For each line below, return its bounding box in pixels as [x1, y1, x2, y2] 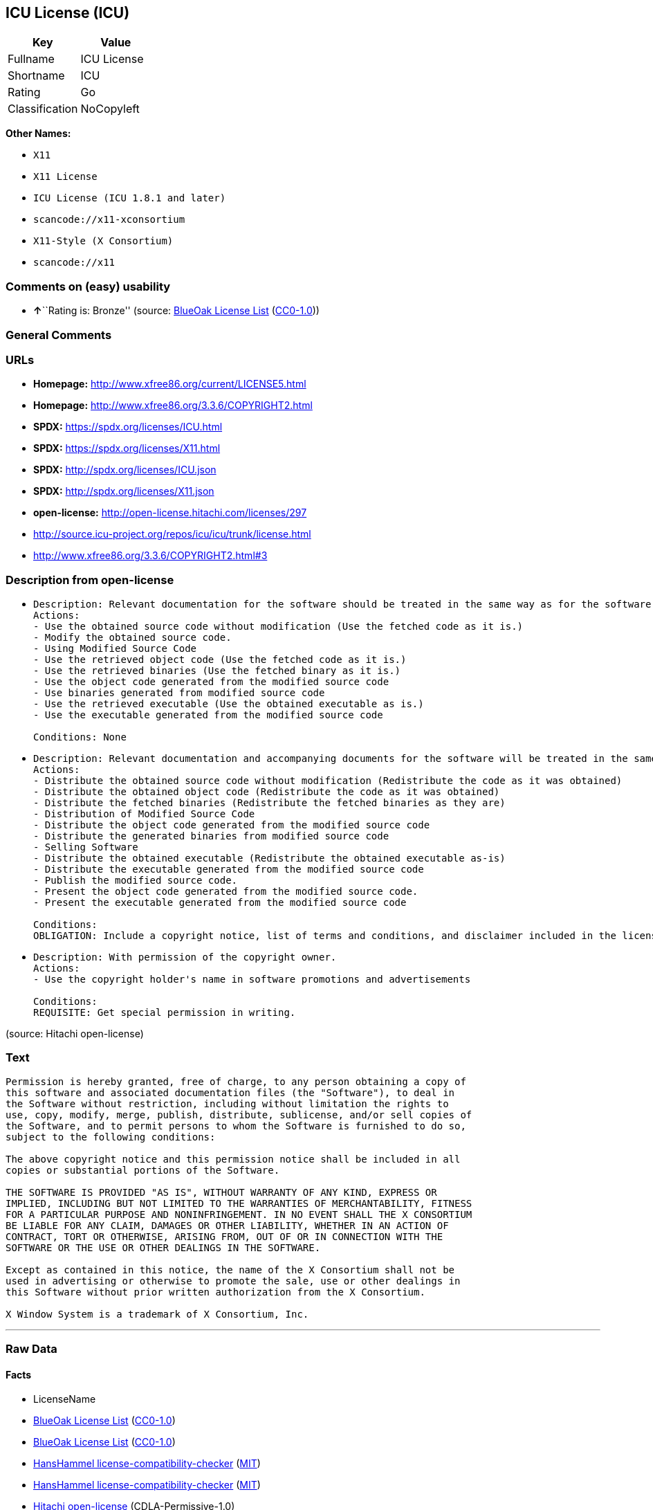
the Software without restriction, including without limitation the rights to [6, 1098, 449, 1109]
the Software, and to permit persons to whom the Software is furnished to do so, [6, 1120, 466, 1131]
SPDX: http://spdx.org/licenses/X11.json [33, 485, 214, 498]
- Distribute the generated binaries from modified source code [33, 830, 389, 842]
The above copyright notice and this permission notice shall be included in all [6, 1153, 461, 1165]
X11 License [33, 171, 98, 183]
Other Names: [6, 127, 71, 140]
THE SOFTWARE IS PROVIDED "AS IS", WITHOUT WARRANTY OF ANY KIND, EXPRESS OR [6, 1186, 437, 1198]
